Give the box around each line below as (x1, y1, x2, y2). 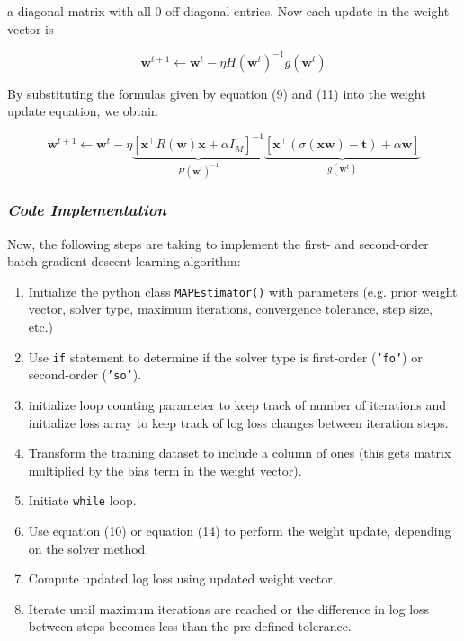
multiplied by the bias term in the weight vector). (28, 460, 302, 479)
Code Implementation (7, 199, 166, 221)
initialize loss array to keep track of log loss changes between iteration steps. (28, 413, 449, 432)
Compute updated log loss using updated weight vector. (28, 569, 336, 588)
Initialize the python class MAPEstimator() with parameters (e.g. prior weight (28, 281, 458, 300)
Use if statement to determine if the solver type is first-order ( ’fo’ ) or (28, 347, 423, 366)
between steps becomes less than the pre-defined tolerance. (28, 617, 352, 636)
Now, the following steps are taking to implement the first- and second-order (7, 234, 429, 253)
